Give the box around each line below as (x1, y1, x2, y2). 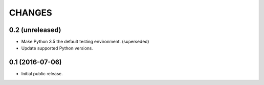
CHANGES (9, 7, 52, 18)
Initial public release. (21, 71, 63, 77)
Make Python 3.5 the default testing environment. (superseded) (21, 39, 149, 45)
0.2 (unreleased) (9, 26, 61, 34)
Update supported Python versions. (21, 45, 93, 51)
